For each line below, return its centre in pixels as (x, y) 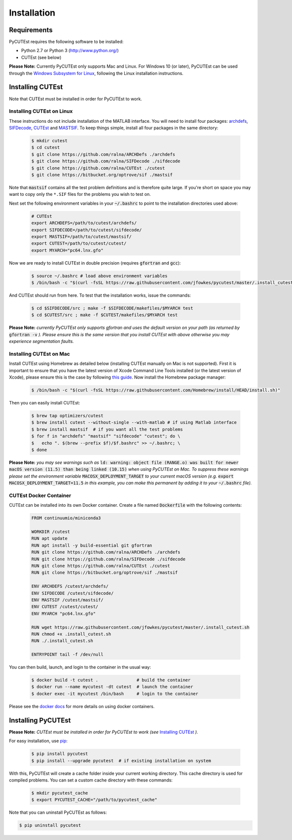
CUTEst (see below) (41, 57)
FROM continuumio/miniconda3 (66, 518)
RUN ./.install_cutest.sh (62, 641)
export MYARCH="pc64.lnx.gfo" (67, 250)
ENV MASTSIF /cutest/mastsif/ (67, 600)
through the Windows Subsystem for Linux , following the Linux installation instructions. (96, 73)
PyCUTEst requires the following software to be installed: (66, 42)
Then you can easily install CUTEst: (45, 403)
